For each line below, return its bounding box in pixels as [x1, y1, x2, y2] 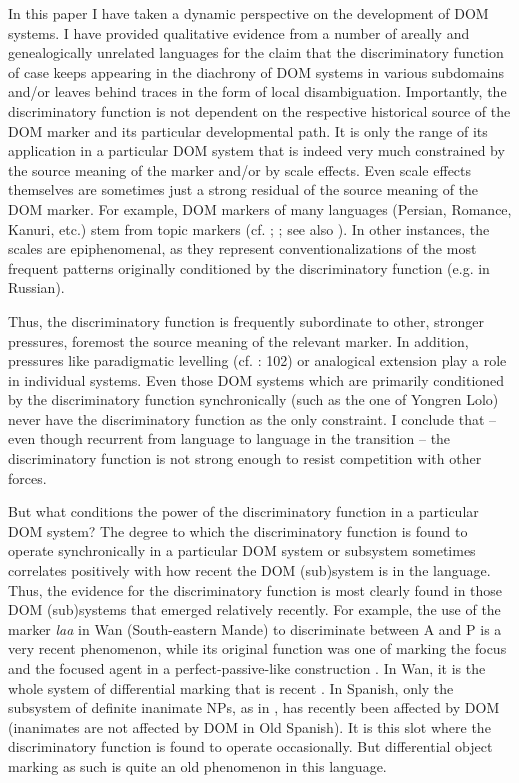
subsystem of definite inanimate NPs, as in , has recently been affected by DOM [8, 697, 500, 718]
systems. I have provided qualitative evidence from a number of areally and [8, 22, 470, 43]
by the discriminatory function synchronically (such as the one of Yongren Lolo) [8, 389, 499, 410]
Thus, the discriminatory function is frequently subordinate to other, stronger [8, 310, 484, 331]
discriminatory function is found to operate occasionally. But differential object [8, 736, 493, 757]
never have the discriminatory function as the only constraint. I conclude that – [8, 408, 497, 429]
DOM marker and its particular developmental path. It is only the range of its [8, 120, 488, 141]
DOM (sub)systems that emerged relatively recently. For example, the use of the [8, 599, 501, 620]
